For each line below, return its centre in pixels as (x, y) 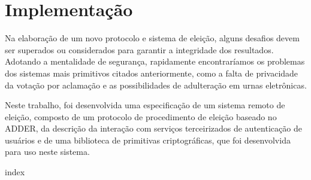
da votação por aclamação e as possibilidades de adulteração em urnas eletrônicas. (156, 85)
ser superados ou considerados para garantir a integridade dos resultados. (139, 49)
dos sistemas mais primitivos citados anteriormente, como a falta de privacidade (152, 73)
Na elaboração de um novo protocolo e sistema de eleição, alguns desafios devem (152, 38)
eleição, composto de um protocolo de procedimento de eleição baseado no (141, 116)
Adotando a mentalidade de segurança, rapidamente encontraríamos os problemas (155, 61)
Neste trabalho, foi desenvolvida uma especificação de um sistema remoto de (145, 105)
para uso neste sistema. (47, 152)
